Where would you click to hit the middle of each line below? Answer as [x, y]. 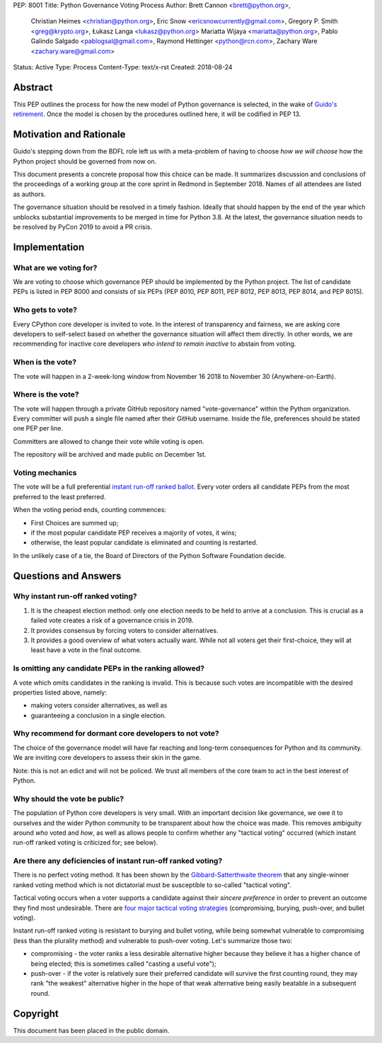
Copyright [36, 1014]
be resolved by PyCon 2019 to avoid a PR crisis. [82, 227]
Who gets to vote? [45, 310]
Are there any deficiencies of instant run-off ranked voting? [118, 861]
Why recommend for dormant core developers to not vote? [116, 734]
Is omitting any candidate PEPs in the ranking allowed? [109, 668]
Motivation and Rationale [69, 135]
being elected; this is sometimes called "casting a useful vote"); [123, 964]
